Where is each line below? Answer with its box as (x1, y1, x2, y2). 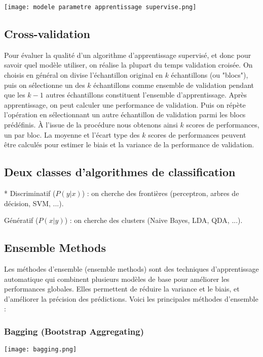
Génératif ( (4, 215, 39, 225)
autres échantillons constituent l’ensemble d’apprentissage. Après (46, 89, 247, 100)
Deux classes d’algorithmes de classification (4, 164, 236, 180)
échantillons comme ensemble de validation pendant (93, 79, 254, 90)
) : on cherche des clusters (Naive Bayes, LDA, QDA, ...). (64, 215, 243, 225)
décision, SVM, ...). (4, 198, 64, 208)
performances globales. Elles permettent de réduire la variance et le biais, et (4, 283, 240, 294)
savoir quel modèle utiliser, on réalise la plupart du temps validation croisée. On (4, 59, 253, 70)
